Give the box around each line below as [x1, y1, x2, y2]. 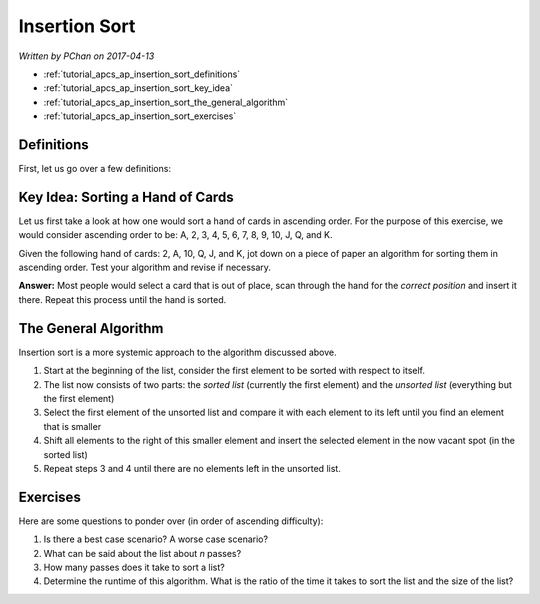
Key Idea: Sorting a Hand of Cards [18, 188, 234, 205]
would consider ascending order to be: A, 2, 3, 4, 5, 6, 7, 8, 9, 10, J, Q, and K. [18, 229, 334, 241]
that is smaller [43, 420, 102, 432]
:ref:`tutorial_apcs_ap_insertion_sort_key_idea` [43, 82, 234, 94]
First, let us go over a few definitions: [18, 163, 172, 175]
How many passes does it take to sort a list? [43, 561, 225, 573]
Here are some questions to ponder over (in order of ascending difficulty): [18, 515, 324, 527]
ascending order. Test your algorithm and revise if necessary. [18, 261, 272, 274]
